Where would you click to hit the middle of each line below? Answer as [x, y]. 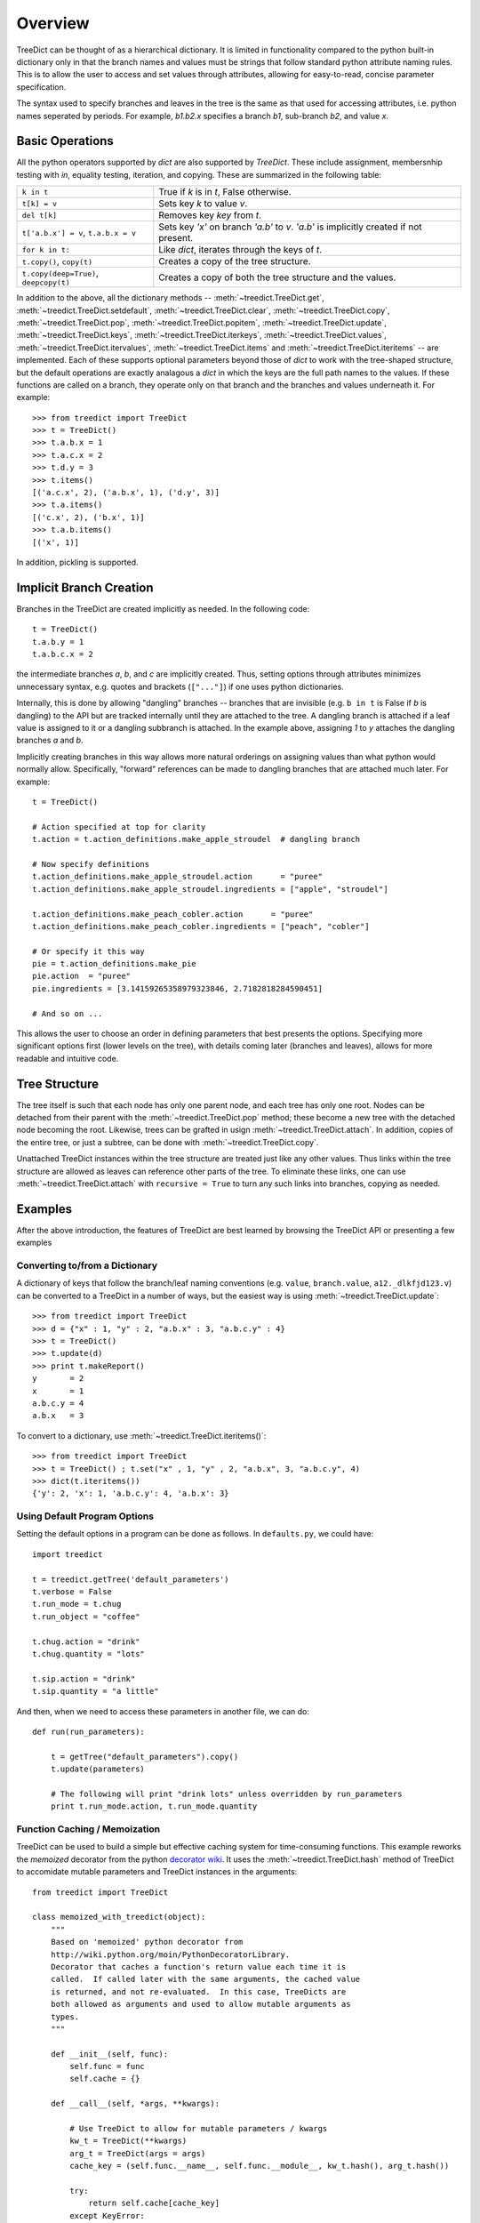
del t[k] [40, 215]
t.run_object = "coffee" [86, 1617]
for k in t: [46, 249]
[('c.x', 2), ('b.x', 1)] [89, 517]
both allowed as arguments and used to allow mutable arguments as [200, 2004]
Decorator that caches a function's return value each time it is [198, 1966]
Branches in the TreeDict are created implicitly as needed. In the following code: [163, 608]
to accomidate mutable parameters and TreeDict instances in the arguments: [157, 1872]
